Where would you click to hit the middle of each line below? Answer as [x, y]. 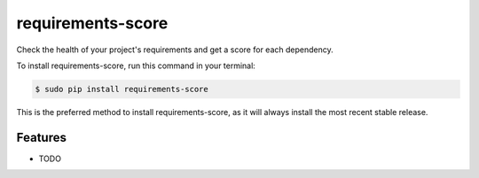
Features [41, 137]
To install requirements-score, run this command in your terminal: [136, 66]
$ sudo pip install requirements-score [122, 89]
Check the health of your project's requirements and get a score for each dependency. [175, 50]
